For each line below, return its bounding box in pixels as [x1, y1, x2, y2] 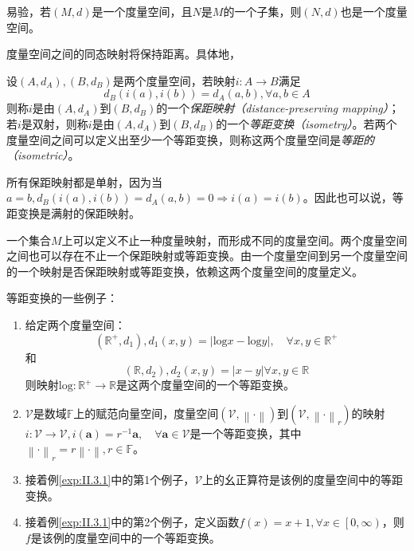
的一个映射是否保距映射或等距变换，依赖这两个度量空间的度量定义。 [6, 262, 363, 279]
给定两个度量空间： [25, 316, 126, 333]
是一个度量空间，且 [92, 3, 193, 19]
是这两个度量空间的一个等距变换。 [115, 376, 295, 393]
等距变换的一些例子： [6, 289, 118, 306]
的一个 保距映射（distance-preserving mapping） [156, 100, 389, 116]
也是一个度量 [340, 3, 408, 19]
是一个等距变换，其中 [189, 424, 302, 441]
